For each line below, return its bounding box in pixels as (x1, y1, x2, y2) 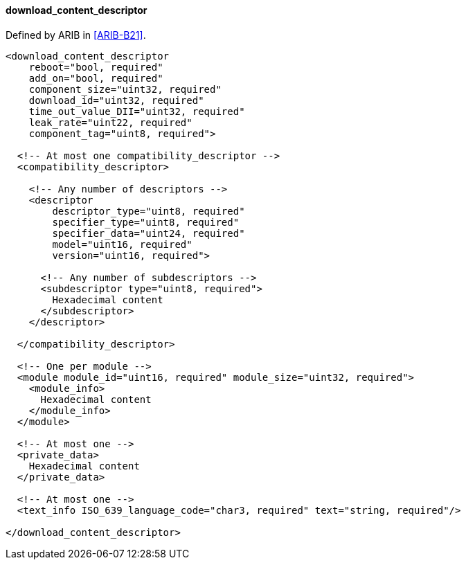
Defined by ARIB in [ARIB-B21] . (6, 28, 146, 41)
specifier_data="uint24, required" (52, 227, 245, 239)
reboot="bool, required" (28, 61, 163, 73)
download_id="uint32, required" (28, 94, 204, 106)
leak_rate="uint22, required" (28, 116, 192, 128)
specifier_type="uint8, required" (52, 216, 240, 228)
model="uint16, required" (52, 238, 192, 250)
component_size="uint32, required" (28, 83, 222, 95)
